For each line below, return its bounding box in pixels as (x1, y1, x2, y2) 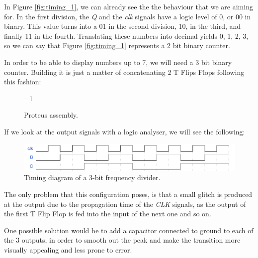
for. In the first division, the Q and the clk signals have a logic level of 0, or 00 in (4, 11, 251, 21)
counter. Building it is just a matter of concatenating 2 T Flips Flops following (4, 66, 245, 77)
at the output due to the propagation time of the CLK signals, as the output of (4, 198, 246, 209)
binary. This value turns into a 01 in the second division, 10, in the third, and (4, 21, 241, 31)
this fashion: (4, 76, 41, 87)
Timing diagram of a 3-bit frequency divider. (24, 172, 161, 183)
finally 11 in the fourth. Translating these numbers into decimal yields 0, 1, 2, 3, (4, 30, 249, 41)
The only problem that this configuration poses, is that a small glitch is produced (4, 189, 253, 199)
